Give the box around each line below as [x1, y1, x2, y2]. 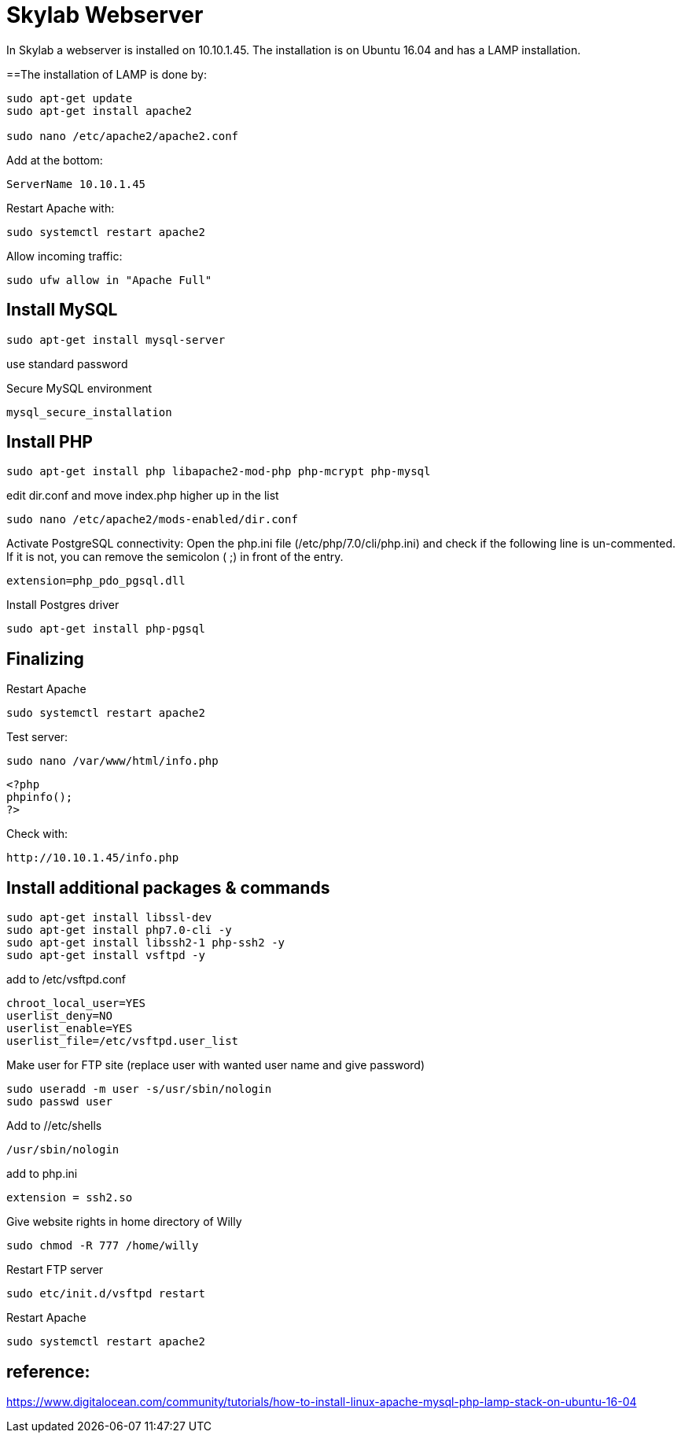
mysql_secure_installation [6, 405, 172, 419]
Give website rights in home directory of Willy [6, 1215, 242, 1229]
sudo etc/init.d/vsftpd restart [6, 1287, 205, 1301]
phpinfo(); [6, 791, 73, 804]
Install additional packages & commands [6, 877, 330, 898]
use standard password [6, 356, 128, 371]
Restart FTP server [6, 1263, 104, 1277]
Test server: [6, 730, 68, 744]
